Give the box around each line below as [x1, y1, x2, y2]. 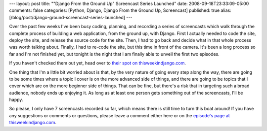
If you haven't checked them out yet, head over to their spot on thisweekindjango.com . [9, 60, 186, 66]
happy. [9, 97, 23, 103]
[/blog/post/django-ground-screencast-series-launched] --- [9, 14, 133, 20]
